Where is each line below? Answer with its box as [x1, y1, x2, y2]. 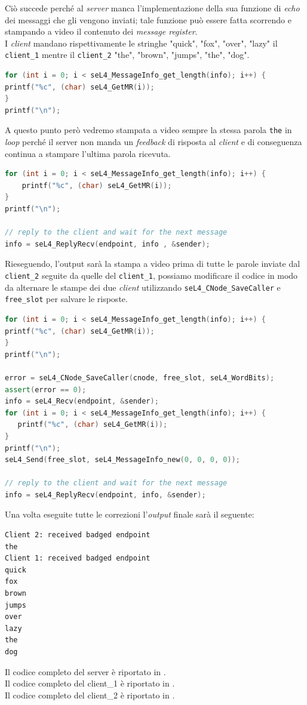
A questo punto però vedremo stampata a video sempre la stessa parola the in [5, 124, 292, 136]
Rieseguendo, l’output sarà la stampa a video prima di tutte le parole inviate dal [5, 257, 300, 270]
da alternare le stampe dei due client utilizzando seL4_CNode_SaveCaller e [5, 281, 281, 293]
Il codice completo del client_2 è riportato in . [5, 688, 175, 701]
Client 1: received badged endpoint [5, 554, 151, 563]
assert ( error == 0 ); [5, 385, 87, 394]
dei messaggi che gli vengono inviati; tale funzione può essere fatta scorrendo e [5, 13, 291, 26]
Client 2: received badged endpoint [5, 531, 151, 540]
